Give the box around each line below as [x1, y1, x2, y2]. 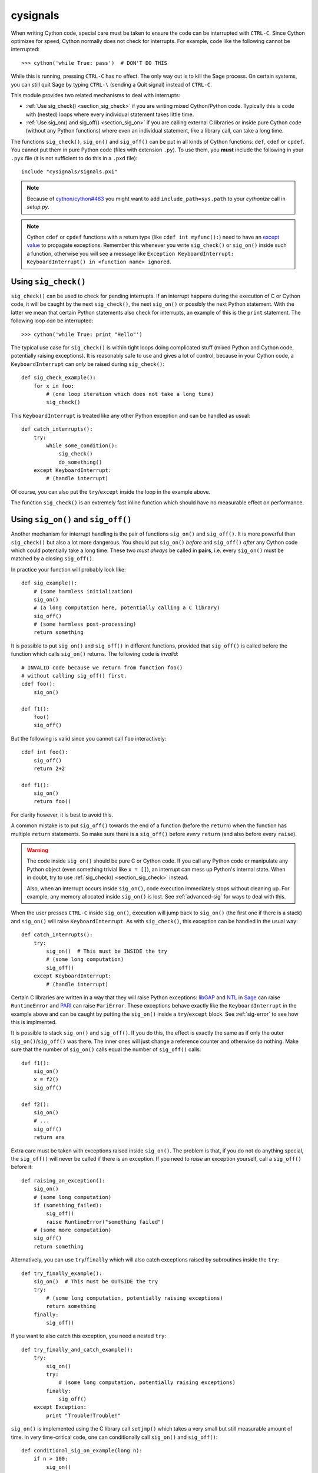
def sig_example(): [21, 580, 78, 586]
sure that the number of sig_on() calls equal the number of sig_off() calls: [11, 1046, 201, 1053]
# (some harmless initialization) [33, 588, 134, 595]
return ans [33, 1134, 65, 1141]
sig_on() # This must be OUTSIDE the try [33, 1279, 158, 1285]
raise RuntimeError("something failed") [46, 1218, 164, 1225]
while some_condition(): [46, 442, 118, 449]
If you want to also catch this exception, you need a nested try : [11, 1332, 167, 1340]
